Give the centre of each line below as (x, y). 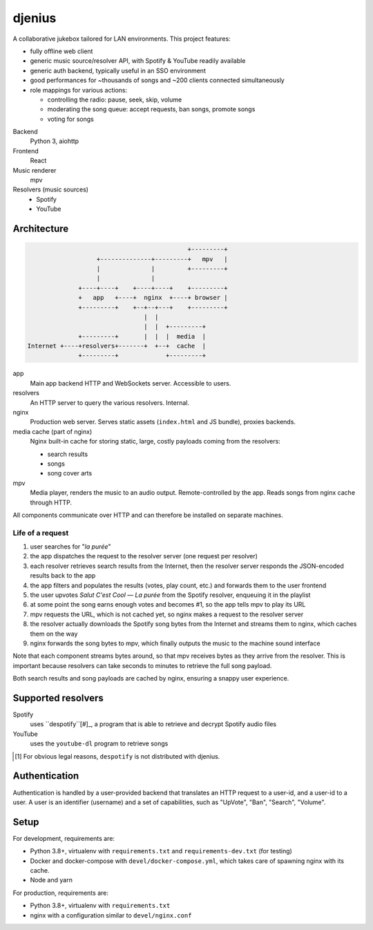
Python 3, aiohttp (55, 141)
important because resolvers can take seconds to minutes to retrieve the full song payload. (142, 665)
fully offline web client (61, 51)
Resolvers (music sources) (51, 189)
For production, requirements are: (60, 893)
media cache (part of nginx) (52, 431)
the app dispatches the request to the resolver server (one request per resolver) (144, 556)
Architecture (41, 229)
